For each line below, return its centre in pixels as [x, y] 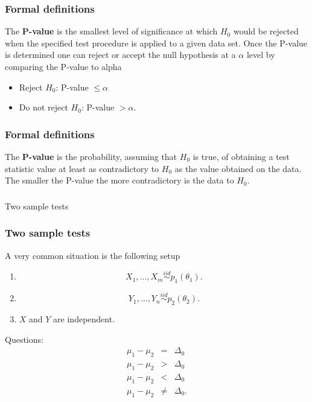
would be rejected [266, 31]
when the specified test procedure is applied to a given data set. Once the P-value [156, 43]
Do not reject [43, 107]
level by [261, 55]
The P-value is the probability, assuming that [91, 156]
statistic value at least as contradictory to [82, 168]
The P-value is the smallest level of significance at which [111, 31]
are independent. [84, 319]
